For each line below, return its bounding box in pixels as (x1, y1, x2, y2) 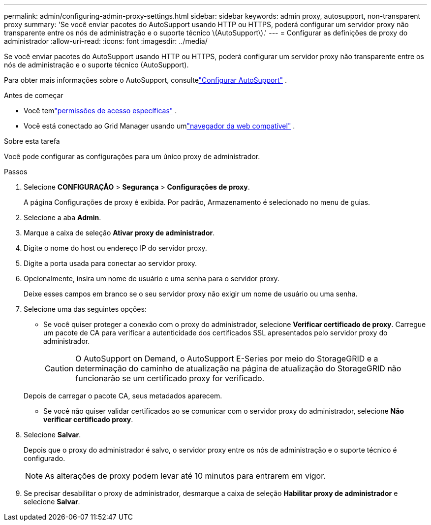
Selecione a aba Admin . (24, 213, 101, 222)
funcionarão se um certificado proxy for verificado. (75, 373, 265, 383)
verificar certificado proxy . (43, 415, 133, 424)
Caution (45, 363, 74, 373)
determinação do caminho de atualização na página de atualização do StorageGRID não (75, 363, 401, 373)
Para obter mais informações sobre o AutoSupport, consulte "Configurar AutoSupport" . (4, 76, 287, 84)
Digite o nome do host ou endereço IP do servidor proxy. (24, 244, 207, 252)
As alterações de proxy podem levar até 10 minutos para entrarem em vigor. (45, 471, 326, 481)
